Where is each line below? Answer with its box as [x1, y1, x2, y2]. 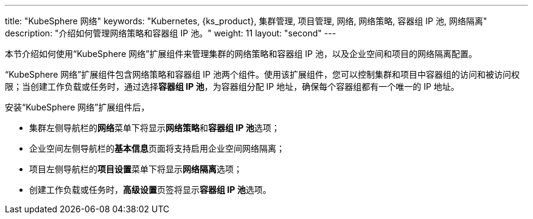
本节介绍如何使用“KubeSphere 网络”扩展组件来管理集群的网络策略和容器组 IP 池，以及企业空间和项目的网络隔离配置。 [5, 49, 477, 59]
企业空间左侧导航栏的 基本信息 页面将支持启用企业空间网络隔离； [29, 143, 285, 153]
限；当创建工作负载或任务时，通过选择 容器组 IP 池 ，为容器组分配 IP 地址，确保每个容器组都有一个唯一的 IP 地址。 [5, 81, 459, 92]
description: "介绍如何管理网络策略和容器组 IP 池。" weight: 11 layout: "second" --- [5, 28, 336, 38]
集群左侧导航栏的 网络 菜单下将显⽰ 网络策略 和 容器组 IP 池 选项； [29, 123, 280, 133]
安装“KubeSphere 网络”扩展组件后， [5, 102, 150, 112]
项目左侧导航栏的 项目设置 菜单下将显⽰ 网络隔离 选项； [29, 164, 242, 174]
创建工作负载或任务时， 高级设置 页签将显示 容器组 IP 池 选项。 [29, 184, 271, 195]
